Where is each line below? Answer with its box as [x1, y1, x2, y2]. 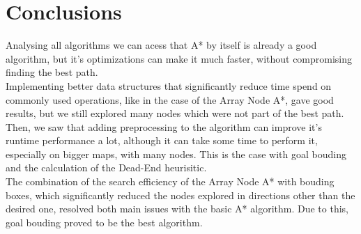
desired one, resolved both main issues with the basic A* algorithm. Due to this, [6, 201, 348, 216]
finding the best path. [6, 65, 98, 79]
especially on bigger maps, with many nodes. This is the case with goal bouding [6, 146, 346, 161]
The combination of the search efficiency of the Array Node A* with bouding [6, 174, 335, 189]
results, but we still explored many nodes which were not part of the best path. [6, 106, 344, 120]
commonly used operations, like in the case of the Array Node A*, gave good [6, 92, 334, 107]
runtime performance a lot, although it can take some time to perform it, [6, 133, 318, 148]
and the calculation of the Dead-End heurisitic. [6, 160, 207, 175]
